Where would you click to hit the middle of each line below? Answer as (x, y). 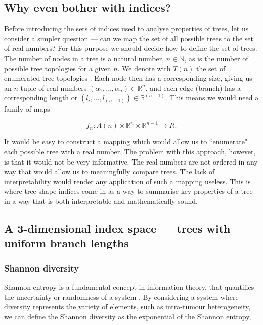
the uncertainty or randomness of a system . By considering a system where (121, 296)
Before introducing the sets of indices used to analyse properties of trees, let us (126, 29)
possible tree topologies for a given (58, 68)
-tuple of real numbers (52, 88)
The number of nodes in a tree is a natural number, (84, 58)
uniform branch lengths (67, 243)
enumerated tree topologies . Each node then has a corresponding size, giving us (128, 78)
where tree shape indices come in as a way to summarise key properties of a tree (128, 191)
